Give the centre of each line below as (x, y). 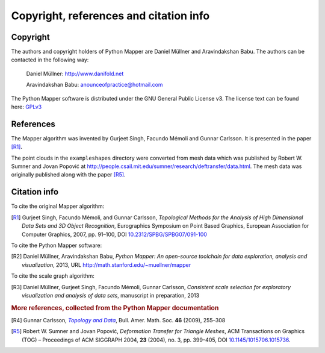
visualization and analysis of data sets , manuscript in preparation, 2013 (111, 295)
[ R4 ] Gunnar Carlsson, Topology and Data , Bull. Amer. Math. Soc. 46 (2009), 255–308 (118, 320)
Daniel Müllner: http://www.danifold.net (75, 73)
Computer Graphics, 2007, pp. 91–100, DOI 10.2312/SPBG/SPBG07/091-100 (115, 234)
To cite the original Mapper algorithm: (58, 206)
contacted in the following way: (50, 60)
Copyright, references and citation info (110, 16)
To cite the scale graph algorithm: (53, 276)
